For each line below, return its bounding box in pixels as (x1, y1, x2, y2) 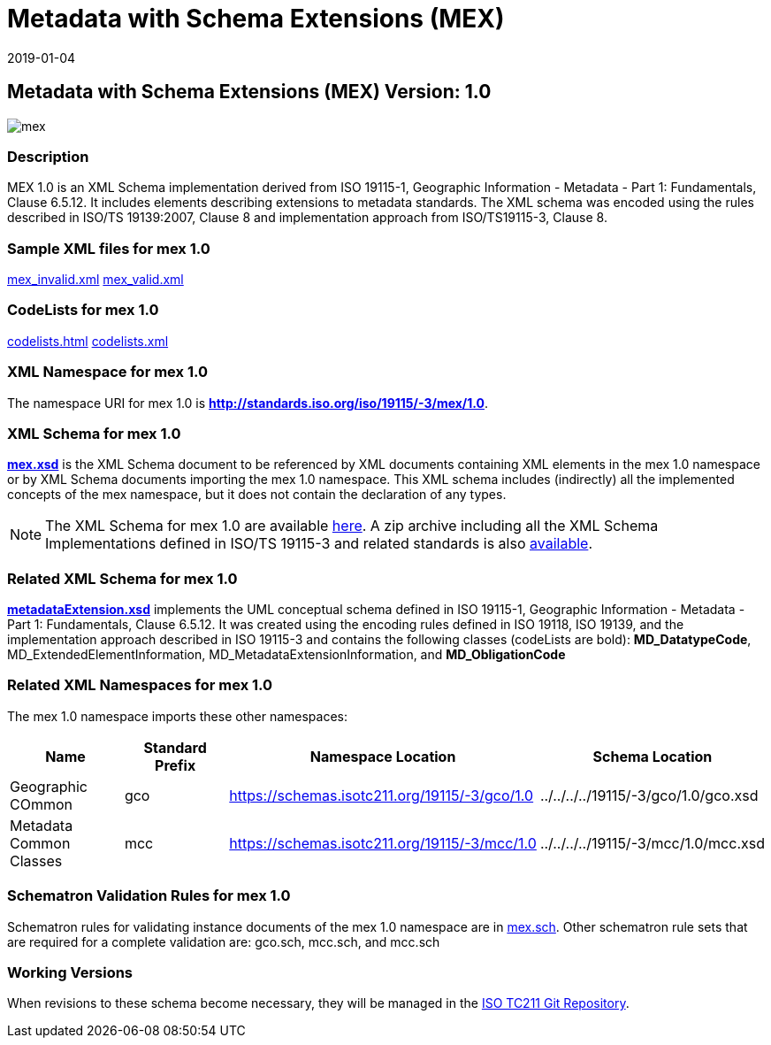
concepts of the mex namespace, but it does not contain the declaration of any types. (7, 487, 507, 503)
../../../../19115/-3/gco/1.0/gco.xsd (539, 786, 759, 804)
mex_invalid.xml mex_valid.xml (7, 272, 184, 288)
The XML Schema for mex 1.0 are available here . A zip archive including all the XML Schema (45, 517, 659, 535)
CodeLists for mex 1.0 (7, 301, 159, 319)
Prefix (155, 756, 196, 774)
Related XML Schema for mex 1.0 (7, 569, 238, 588)
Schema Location (592, 747, 713, 765)
